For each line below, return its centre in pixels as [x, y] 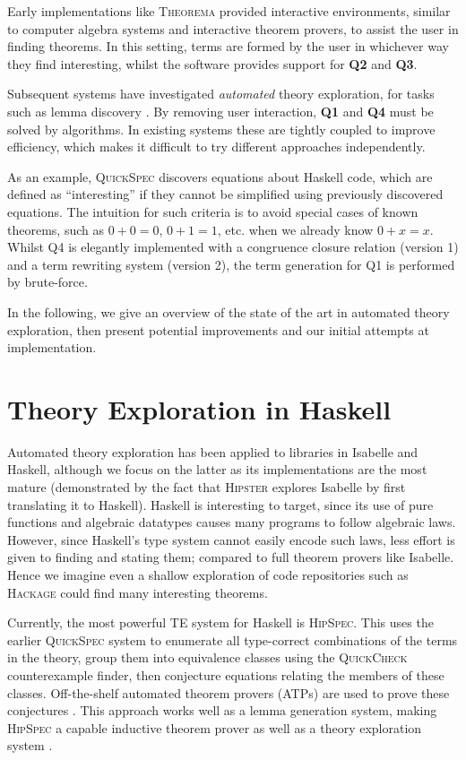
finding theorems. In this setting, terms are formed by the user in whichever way [228, 46]
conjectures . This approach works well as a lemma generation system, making [222, 710]
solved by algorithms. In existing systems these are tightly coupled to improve [221, 129]
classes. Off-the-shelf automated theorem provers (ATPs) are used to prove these [229, 692]
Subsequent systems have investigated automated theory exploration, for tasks [221, 94]
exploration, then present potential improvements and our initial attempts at [218, 329]
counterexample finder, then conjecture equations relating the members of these [226, 674]
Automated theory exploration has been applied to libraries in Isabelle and [213, 451]
